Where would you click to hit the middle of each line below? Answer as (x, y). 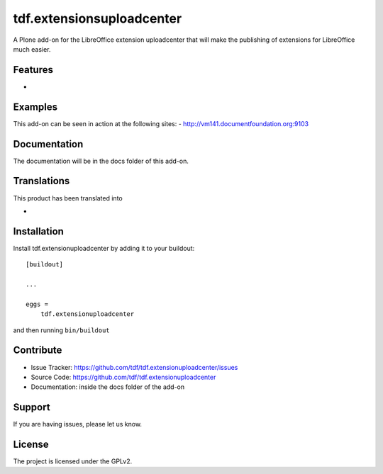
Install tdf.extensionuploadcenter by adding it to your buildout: (104, 248)
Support (32, 407)
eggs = (37, 304)
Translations (41, 181)
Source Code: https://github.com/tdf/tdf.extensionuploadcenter (123, 377)
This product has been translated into (68, 198)
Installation (38, 231)
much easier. (32, 49)
